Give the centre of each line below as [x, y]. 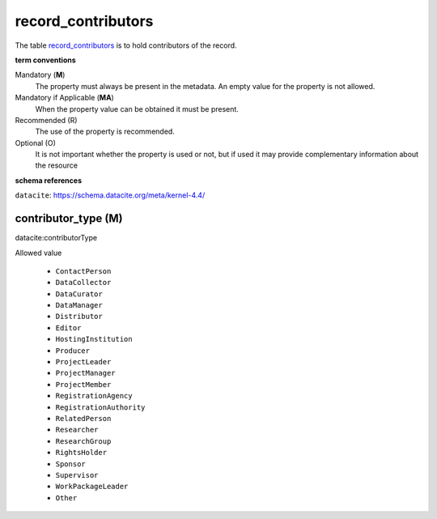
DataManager [79, 305]
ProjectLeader [83, 362]
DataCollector [83, 283]
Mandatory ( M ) [40, 75]
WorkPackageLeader [92, 487]
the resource [57, 165]
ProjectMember [83, 384]
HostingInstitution [94, 339]
